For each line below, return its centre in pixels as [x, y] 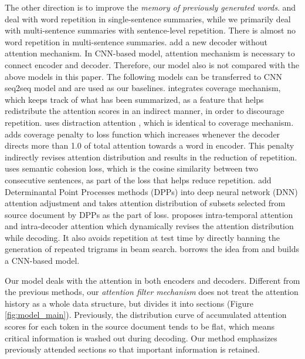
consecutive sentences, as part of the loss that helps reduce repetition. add [138, 179]
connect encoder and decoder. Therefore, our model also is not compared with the [152, 64]
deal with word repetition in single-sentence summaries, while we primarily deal [148, 19]
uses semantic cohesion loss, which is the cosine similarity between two [131, 168]
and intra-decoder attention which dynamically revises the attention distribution [149, 226]
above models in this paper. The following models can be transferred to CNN [143, 76]
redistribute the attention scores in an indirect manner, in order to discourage [145, 111]
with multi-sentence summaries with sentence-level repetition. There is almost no [150, 30]
